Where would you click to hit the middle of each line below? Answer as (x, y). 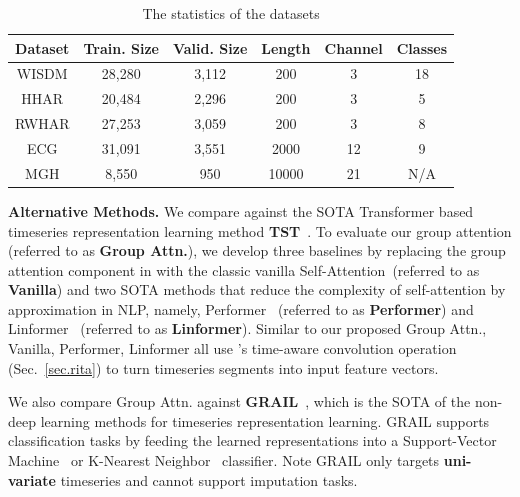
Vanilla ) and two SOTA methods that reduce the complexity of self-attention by (257, 289)
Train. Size (121, 47)
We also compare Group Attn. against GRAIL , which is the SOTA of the (239, 401)
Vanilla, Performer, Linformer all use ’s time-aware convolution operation (232, 348)
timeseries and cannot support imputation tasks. (209, 479)
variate (32, 479)
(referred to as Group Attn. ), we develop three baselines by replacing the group (257, 250)
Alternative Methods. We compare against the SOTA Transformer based (241, 210)
